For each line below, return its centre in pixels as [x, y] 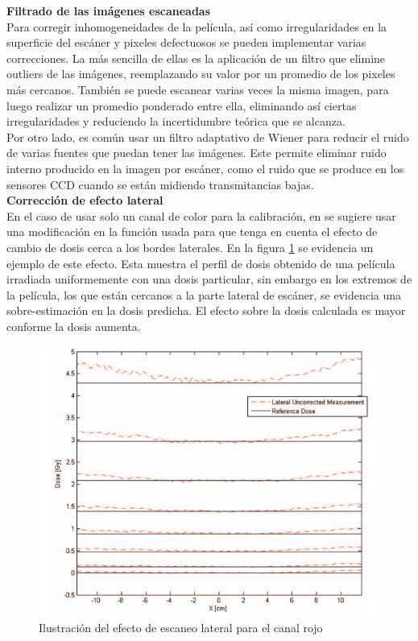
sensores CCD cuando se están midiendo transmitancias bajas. [160, 184]
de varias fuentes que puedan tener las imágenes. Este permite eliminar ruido [197, 153]
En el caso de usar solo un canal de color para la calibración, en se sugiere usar [201, 215]
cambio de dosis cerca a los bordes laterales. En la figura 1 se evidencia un [190, 247]
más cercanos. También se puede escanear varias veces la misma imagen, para [198, 89]
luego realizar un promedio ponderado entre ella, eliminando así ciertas [182, 105]
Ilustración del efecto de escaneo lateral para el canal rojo [181, 628]
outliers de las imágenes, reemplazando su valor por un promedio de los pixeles [201, 74]
